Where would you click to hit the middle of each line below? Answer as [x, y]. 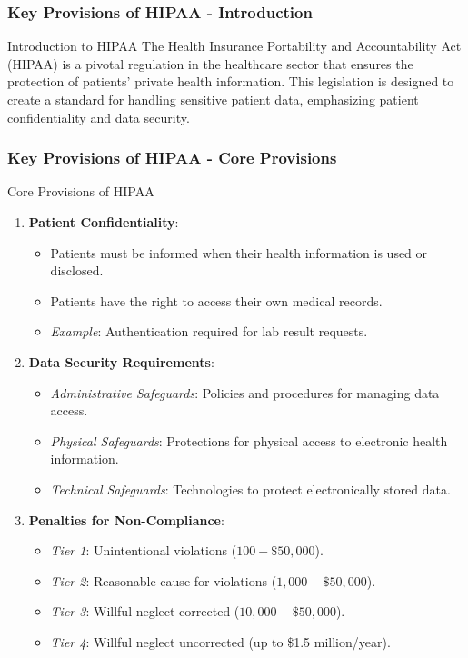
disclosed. [77, 270]
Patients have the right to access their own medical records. [216, 300]
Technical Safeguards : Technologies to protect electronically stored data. [250, 489]
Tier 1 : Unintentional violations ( [144, 550]
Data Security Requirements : [121, 361]
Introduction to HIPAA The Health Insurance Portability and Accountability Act [234, 46]
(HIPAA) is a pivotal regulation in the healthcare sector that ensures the [210, 63]
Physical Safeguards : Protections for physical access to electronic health [249, 440]
